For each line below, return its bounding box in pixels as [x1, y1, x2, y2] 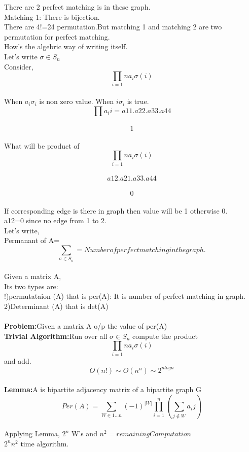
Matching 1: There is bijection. [4, 11, 100, 22]
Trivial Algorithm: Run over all [4, 330, 108, 341]
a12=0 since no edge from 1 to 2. [4, 215, 106, 226]
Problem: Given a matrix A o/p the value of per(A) [4, 321, 167, 331]
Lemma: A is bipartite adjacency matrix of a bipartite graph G [4, 384, 202, 395]
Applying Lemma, [4, 428, 60, 439]
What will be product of [4, 140, 80, 151]
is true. [127, 96, 149, 107]
